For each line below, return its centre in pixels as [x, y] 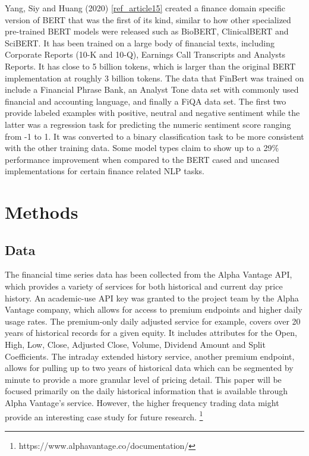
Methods [42, 212]
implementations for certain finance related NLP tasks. [105, 171]
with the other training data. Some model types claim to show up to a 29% [142, 148]
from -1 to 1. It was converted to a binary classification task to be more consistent [154, 136]
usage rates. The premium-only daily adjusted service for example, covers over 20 [153, 321]
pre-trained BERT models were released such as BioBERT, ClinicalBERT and [147, 31]
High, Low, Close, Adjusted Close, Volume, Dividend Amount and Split [135, 345]
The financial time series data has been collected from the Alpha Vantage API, [149, 274]
